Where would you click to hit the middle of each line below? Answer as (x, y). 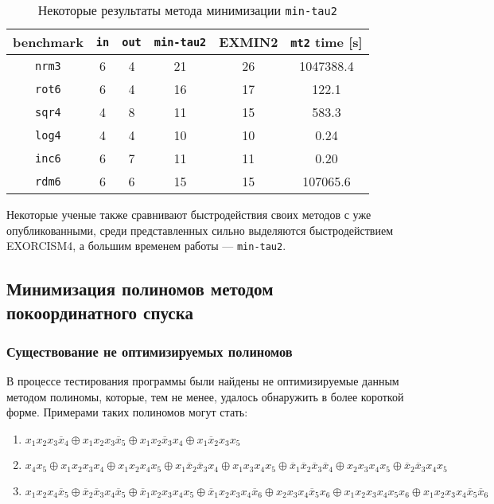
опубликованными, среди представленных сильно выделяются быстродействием (200, 230)
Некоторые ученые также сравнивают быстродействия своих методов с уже (189, 214)
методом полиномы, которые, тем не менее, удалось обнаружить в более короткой (205, 396)
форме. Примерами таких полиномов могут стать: (127, 412)
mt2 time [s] (327, 42)
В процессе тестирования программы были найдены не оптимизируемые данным (203, 381)
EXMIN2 (249, 42)
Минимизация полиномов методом (140, 289)
